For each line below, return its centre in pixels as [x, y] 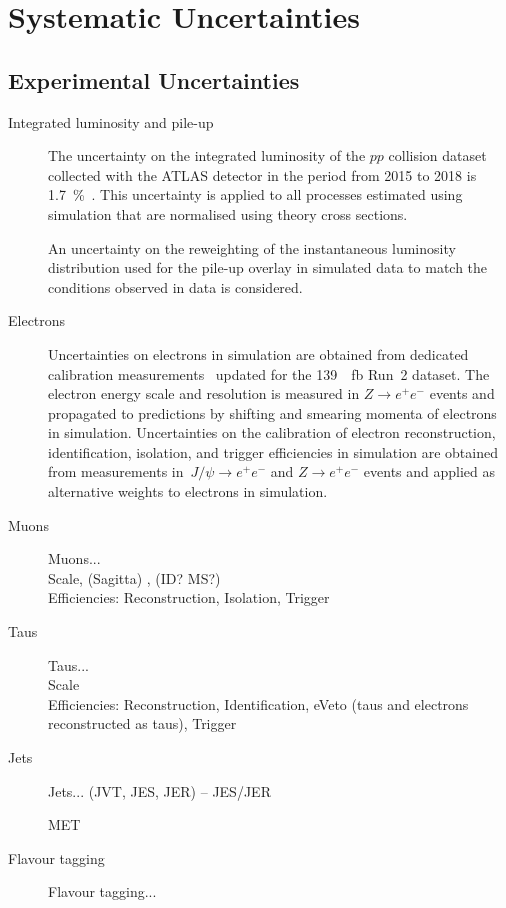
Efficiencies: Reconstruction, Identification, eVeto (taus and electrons [258, 703]
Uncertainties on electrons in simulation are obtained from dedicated [258, 353]
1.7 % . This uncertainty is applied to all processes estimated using [255, 194]
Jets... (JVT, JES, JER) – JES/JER [159, 790]
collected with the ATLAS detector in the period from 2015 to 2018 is [262, 174]
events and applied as [429, 471]
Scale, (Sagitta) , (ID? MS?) [134, 577]
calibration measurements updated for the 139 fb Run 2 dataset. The [269, 373]
